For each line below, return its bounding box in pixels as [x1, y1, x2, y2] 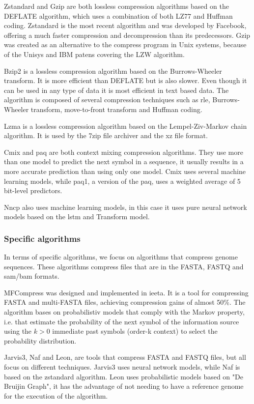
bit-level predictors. [4, 185, 62, 196]
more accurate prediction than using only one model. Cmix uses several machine [4, 166, 246, 176]
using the [4, 326, 32, 336]
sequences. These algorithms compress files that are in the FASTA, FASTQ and [4, 261, 244, 271]
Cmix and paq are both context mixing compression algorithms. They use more [4, 146, 243, 157]
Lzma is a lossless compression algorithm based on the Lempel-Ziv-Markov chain [4, 120, 247, 131]
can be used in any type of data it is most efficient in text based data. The [4, 85, 229, 95]
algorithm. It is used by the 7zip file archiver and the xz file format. [4, 130, 208, 141]
